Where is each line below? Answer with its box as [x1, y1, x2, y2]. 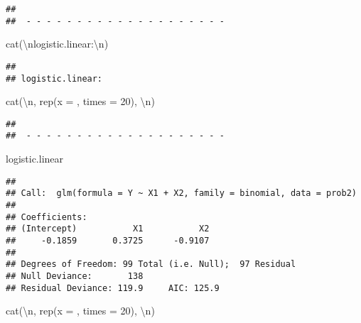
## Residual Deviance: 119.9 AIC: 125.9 [6, 283, 220, 293]
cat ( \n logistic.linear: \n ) [6, 36, 109, 51]
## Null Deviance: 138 [6, 270, 144, 281]
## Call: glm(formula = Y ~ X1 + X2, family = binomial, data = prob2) [6, 188, 357, 199]
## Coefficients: [6, 212, 87, 222]
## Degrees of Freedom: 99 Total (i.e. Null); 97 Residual [6, 259, 296, 270]
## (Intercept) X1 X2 [6, 224, 210, 234]
